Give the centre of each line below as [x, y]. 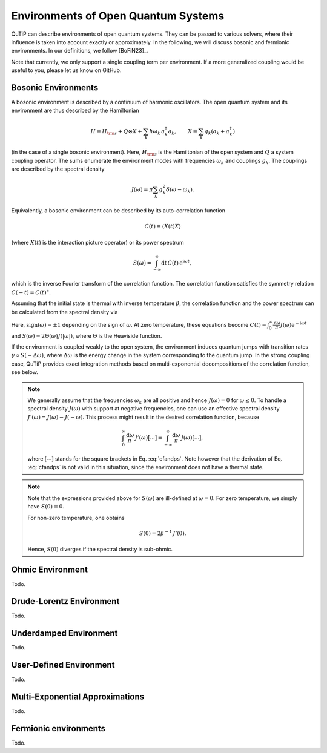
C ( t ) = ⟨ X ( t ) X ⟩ [163, 226]
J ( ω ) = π [142, 190]
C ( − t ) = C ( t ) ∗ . [31, 292]
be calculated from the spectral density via [64, 312]
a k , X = [183, 132]
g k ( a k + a [217, 132]
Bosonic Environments [55, 87]
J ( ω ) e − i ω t [293, 324]
